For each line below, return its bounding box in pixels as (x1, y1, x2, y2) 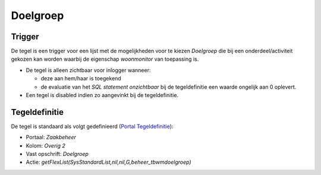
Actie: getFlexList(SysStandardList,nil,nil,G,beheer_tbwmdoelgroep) (26, 158, 191, 166)
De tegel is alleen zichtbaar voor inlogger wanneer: (26, 66, 151, 74)
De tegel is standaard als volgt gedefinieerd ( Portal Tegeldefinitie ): (11, 123, 174, 130)
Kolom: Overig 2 (26, 142, 65, 149)
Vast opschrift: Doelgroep (26, 151, 89, 158)
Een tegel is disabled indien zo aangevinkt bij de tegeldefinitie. (26, 92, 178, 99)
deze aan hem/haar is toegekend (40, 75, 121, 82)
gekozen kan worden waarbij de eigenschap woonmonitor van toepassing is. (11, 55, 199, 62)
